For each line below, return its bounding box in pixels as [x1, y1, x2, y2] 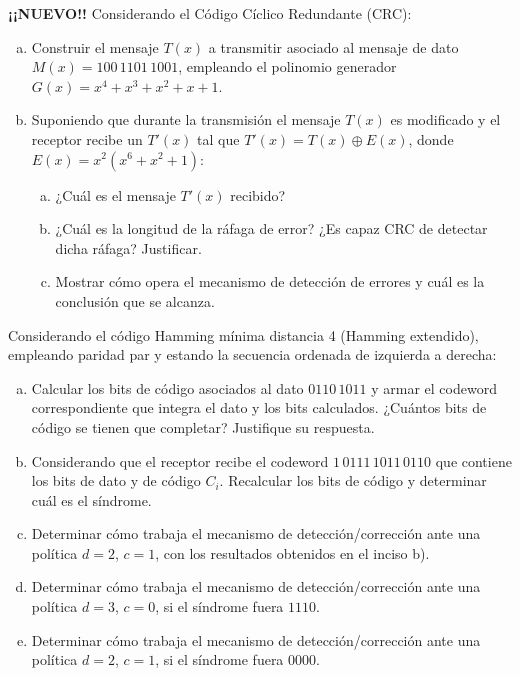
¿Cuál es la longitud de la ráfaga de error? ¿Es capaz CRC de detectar [55, 218, 488, 239]
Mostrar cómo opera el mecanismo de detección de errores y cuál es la [55, 271, 485, 292]
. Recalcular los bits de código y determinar [219, 470, 487, 491]
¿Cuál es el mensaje [55, 184, 176, 205]
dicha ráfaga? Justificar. [55, 237, 202, 258]
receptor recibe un [31, 128, 143, 149]
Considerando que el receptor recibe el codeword [31, 450, 329, 471]
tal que [197, 128, 240, 149]
